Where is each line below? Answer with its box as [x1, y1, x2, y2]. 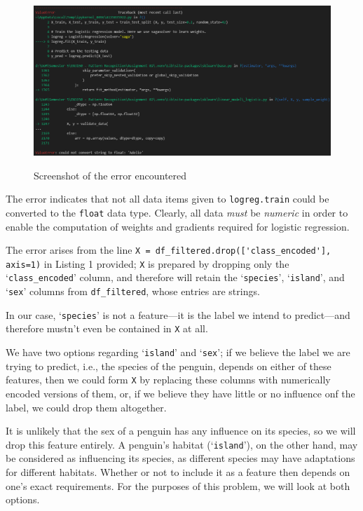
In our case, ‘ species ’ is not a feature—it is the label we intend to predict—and [6, 307, 350, 322]
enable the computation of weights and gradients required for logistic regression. [6, 219, 350, 233]
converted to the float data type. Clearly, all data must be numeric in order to [6, 205, 348, 219]
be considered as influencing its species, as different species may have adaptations [6, 451, 355, 465]
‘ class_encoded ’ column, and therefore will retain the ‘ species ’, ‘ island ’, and [6, 270, 345, 285]
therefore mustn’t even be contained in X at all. [6, 321, 208, 336]
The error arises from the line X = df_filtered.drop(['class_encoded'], [6, 243, 331, 257]
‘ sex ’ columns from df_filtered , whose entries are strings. [6, 284, 260, 299]
